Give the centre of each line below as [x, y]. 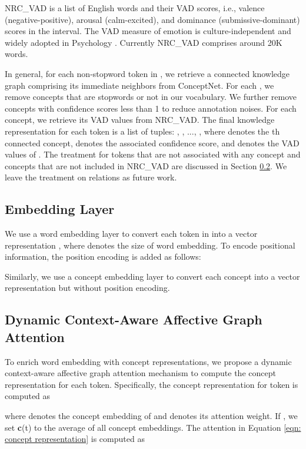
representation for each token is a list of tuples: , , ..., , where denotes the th [142, 131]
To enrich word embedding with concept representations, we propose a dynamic [148, 361]
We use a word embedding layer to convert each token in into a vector [131, 234]
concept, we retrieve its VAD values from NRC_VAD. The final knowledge [140, 120]
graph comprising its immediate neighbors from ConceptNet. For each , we [139, 85]
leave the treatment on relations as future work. [91, 177]
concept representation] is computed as [75, 439]
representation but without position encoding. [87, 288]
